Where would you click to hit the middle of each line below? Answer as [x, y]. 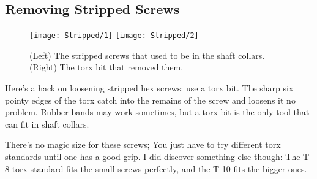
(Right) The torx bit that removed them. [106, 67]
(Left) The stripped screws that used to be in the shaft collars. [147, 55]
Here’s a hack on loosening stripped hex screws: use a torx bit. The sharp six [149, 88]
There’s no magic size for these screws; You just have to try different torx [143, 144]
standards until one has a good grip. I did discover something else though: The [153, 157]
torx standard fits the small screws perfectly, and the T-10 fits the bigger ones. [159, 168]
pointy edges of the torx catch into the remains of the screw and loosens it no [150, 100]
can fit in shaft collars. [47, 124]
